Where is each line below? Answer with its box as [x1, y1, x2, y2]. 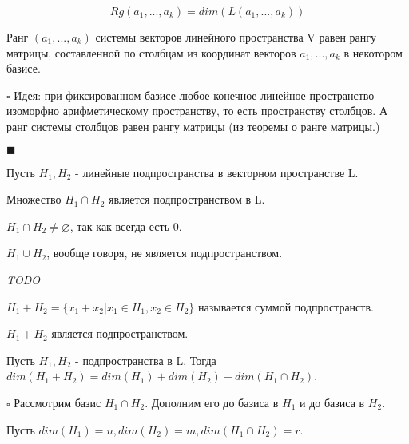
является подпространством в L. [109, 191, 265, 208]
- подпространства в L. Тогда [75, 351, 216, 368]
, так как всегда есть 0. [69, 217, 182, 234]
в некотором [343, 44, 403, 61]
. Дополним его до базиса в [145, 394, 279, 410]
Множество [6, 191, 62, 208]
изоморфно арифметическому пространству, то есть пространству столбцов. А [6, 102, 388, 119]
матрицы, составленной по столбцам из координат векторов [6, 44, 296, 61]
